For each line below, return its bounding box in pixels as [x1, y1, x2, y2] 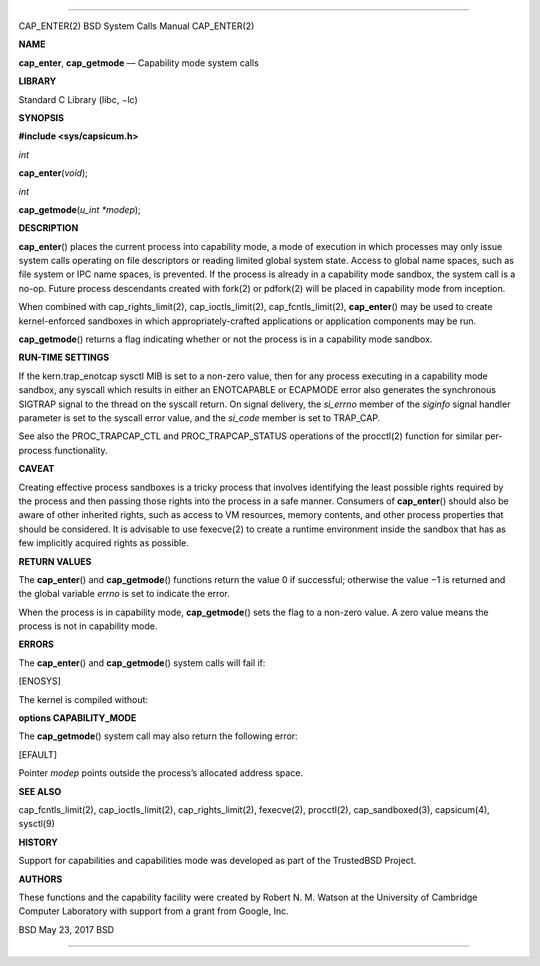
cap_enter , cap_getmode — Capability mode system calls [18, 56, 259, 69]
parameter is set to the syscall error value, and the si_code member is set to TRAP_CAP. [18, 411, 381, 424]
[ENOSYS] [18, 675, 62, 687]
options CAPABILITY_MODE [18, 712, 137, 724]
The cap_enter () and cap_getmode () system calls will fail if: [18, 656, 266, 669]
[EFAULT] [18, 748, 58, 760]
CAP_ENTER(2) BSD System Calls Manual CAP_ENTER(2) [18, 20, 255, 32]
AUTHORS [18, 873, 63, 885]
